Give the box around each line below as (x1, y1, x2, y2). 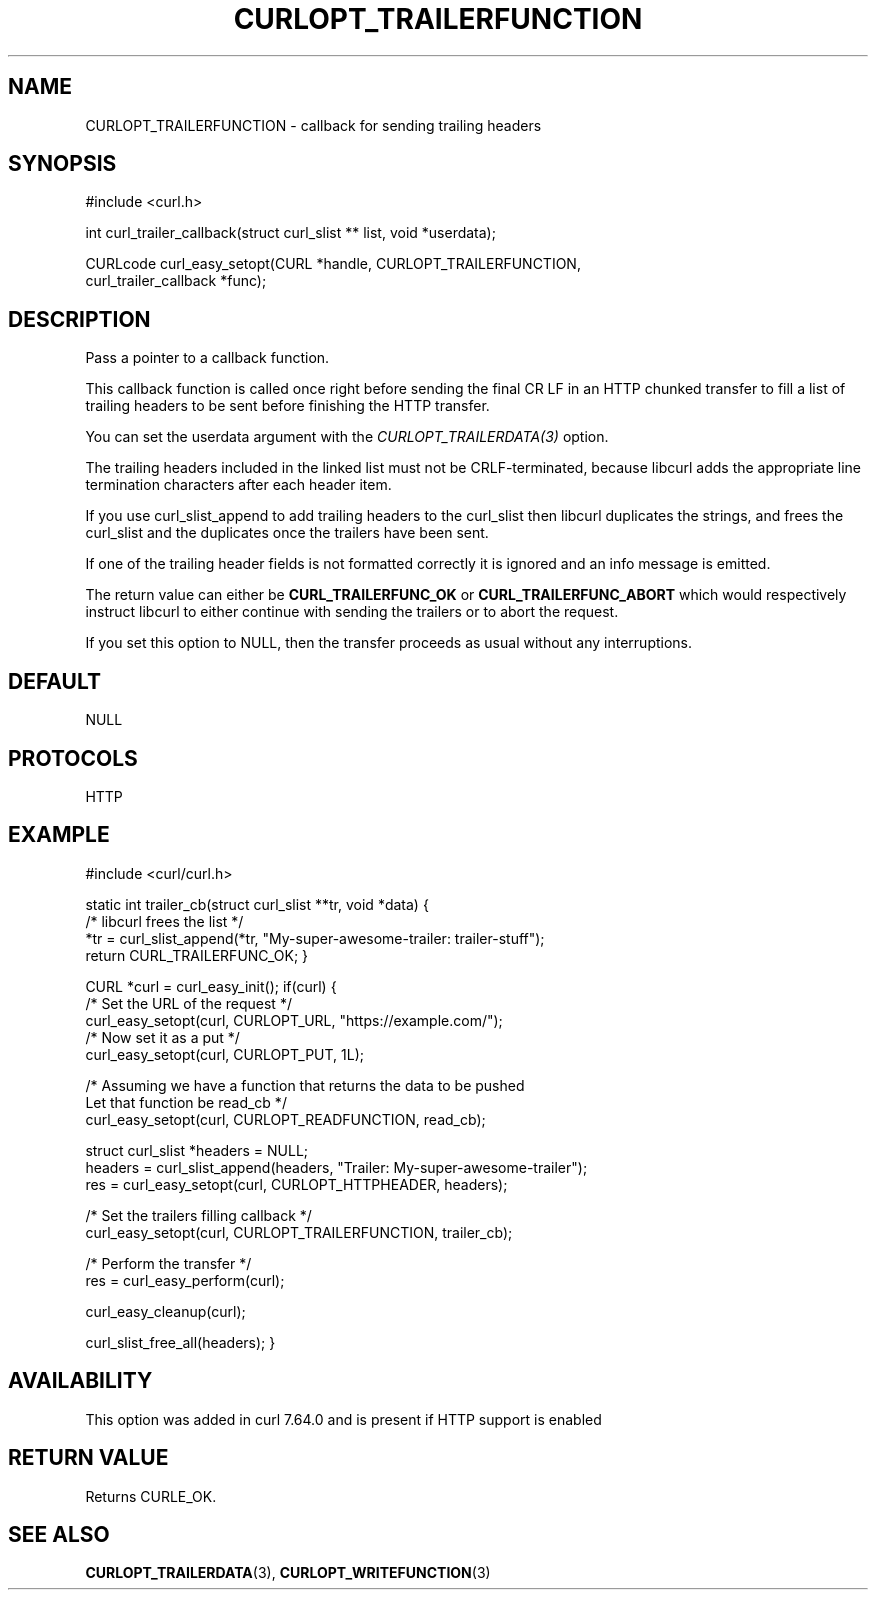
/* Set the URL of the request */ (85, 994, 292, 1012)
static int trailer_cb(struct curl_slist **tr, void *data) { (85, 895, 429, 913)
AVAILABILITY (8, 1368, 153, 1394)
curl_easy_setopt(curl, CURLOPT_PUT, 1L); (85, 1045, 365, 1063)
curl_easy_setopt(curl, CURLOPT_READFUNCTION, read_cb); (85, 1110, 486, 1128)
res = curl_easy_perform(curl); (85, 1271, 285, 1289)
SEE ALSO (8, 1521, 110, 1547)
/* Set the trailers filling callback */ (85, 1206, 312, 1224)
